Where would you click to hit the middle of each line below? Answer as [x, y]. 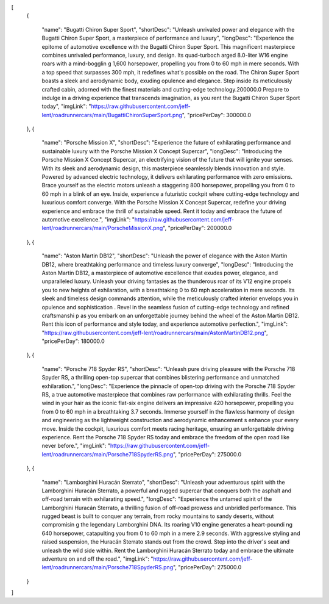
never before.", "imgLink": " [76, 446]
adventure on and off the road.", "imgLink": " [97, 559]
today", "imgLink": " [66, 106]
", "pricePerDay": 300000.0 [217, 115]
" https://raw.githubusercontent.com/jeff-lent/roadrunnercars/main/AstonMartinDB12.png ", [155, 333]
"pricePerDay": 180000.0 [73, 341]
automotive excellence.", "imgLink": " [88, 219]
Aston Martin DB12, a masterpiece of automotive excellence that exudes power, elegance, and [160, 273]
